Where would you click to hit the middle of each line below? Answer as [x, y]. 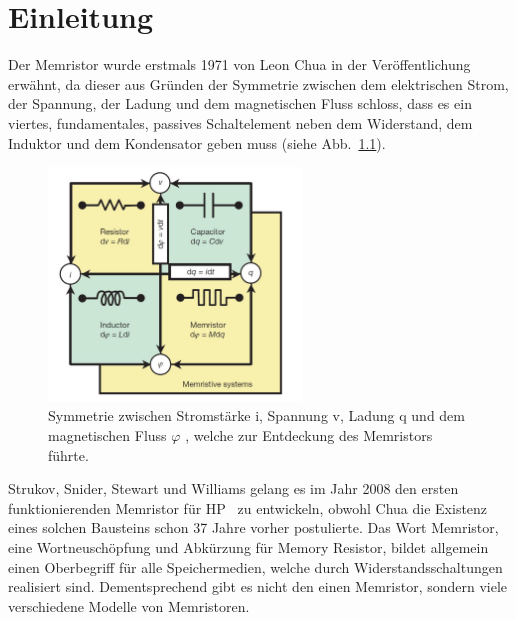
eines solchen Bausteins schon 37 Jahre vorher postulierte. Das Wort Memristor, [253, 527]
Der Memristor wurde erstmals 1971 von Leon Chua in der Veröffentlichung [239, 64]
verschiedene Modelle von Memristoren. [129, 605]
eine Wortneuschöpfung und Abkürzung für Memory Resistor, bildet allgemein [248, 547]
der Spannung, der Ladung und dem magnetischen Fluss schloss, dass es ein [240, 103]
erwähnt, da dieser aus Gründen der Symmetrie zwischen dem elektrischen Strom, [258, 83]
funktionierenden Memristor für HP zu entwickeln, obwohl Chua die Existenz [248, 507]
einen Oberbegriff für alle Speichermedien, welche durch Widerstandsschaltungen [255, 566]
